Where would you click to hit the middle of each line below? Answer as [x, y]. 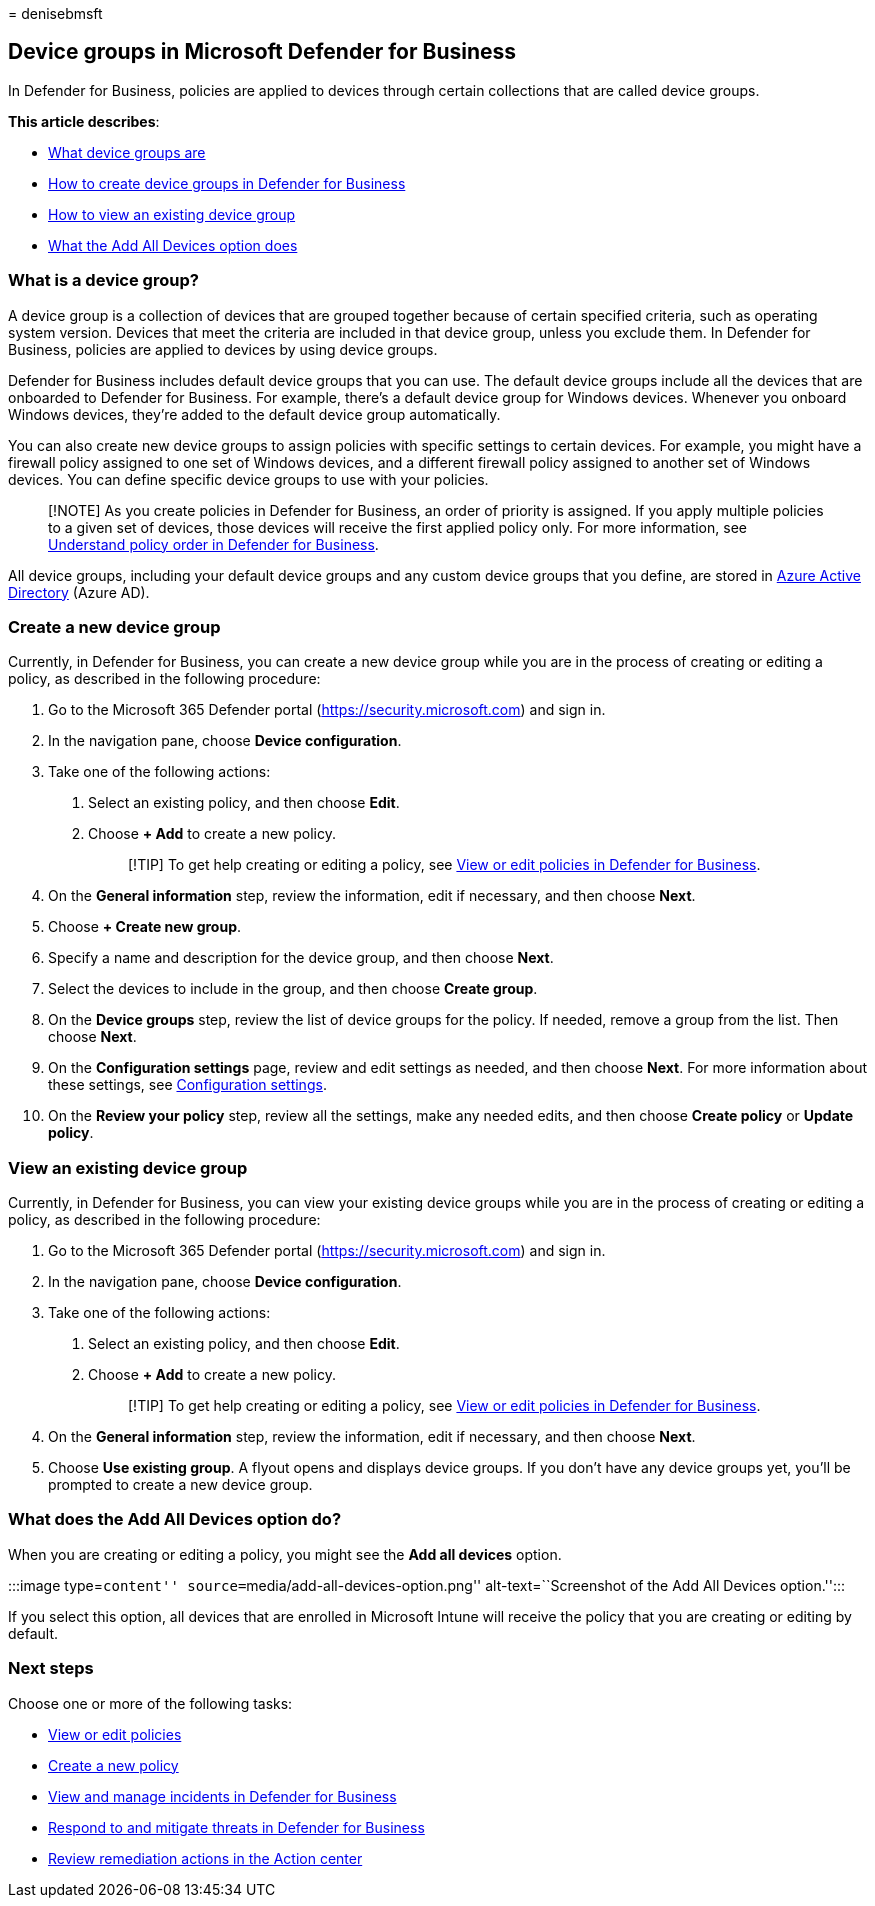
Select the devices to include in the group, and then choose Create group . [293, 989]
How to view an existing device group [172, 214]
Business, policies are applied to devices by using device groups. [223, 349]
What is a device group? [103, 280]
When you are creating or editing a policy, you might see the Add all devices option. [285, 1554]
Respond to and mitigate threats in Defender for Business [236, 1827]
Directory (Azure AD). [79, 592]
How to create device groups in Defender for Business [227, 183]
